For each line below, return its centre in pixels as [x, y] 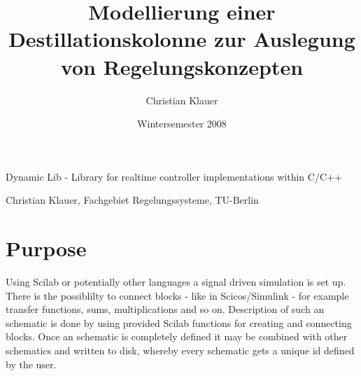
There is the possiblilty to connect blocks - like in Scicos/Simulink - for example [177, 295]
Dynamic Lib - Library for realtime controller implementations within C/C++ [174, 176]
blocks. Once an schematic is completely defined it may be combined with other [177, 336]
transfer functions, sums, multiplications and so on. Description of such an [165, 309]
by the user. [31, 364]
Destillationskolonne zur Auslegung [182, 39]
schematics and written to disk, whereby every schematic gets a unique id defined [180, 350]
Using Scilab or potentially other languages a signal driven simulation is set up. [176, 281]
